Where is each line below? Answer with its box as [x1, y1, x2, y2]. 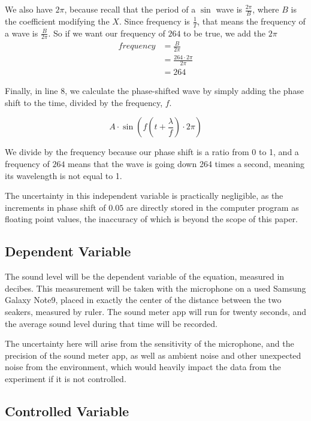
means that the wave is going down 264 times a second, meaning [68, 158, 305, 170]
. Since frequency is [119, 14, 190, 27]
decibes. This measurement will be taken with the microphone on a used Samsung [5, 281, 306, 294]
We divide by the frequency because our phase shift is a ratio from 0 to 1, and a [5, 146, 299, 158]
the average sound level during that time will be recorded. [5, 317, 218, 329]
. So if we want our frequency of [48, 26, 165, 39]
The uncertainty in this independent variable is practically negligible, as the [5, 189, 283, 202]
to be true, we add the [183, 26, 265, 39]
